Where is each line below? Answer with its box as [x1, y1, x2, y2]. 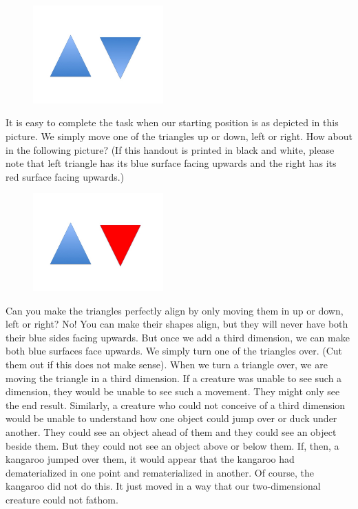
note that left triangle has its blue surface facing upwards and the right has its [6, 156, 337, 170]
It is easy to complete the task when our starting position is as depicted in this [6, 115, 339, 130]
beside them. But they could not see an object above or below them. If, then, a [6, 438, 339, 452]
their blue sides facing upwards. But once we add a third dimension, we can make [6, 330, 350, 344]
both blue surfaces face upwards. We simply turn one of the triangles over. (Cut [6, 343, 343, 358]
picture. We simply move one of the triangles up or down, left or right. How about [6, 128, 352, 143]
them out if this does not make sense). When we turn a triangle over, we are [6, 357, 328, 371]
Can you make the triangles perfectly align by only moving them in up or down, [6, 303, 344, 317]
